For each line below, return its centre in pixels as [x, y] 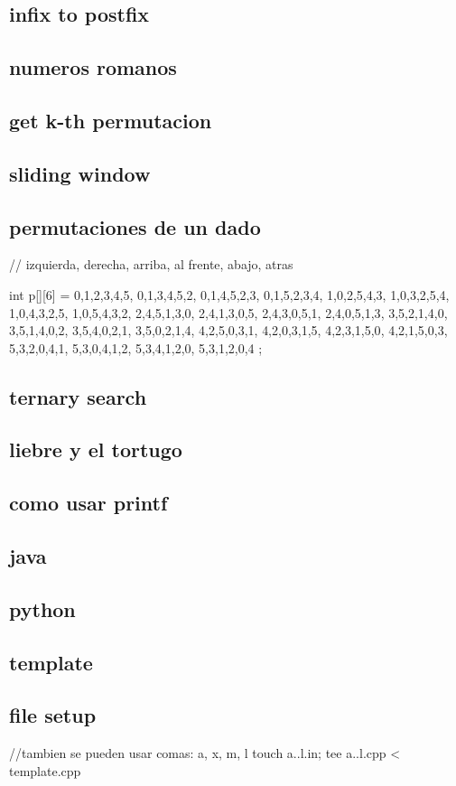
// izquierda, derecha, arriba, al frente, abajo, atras [151, 264]
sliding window [80, 173]
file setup [53, 715]
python [42, 608]
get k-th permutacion [111, 120]
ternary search [78, 396]
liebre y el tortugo [96, 449]
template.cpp [45, 770]
